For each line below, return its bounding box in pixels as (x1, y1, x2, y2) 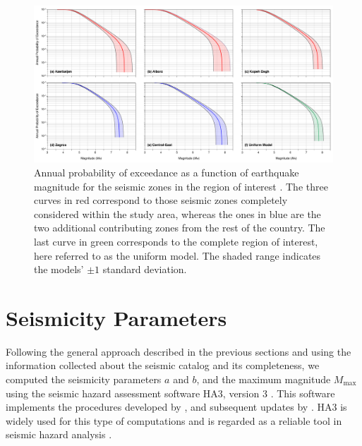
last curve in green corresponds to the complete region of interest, (34, 234, 318, 248)
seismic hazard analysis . (6, 427, 112, 442)
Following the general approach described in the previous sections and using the (6, 344, 351, 358)
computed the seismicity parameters (6, 372, 162, 386)
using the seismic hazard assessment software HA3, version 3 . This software (6, 385, 335, 400)
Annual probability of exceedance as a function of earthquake (34, 164, 299, 179)
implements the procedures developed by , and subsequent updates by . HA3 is (6, 399, 347, 414)
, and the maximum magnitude (196, 372, 331, 386)
